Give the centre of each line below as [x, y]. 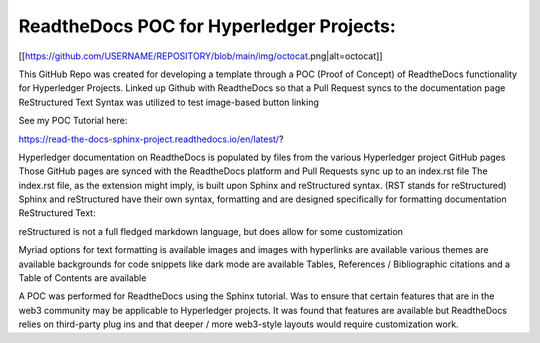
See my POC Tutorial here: [73, 121]
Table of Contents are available [82, 278]
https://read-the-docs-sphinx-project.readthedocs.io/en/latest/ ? [151, 139]
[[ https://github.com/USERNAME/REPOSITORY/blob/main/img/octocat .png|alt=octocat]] [200, 56]
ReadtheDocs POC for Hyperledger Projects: [207, 26]
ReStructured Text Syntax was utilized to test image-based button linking [169, 102]
